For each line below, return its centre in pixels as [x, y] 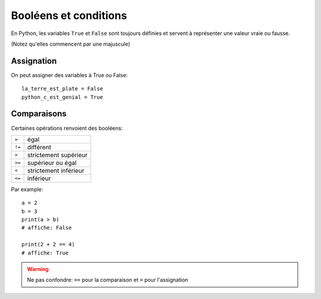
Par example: [27, 189]
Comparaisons [39, 114]
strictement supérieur [57, 155]
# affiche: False [47, 228]
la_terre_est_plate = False [62, 89]
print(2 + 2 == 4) [48, 244]
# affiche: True [45, 253]
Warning [38, 269]
